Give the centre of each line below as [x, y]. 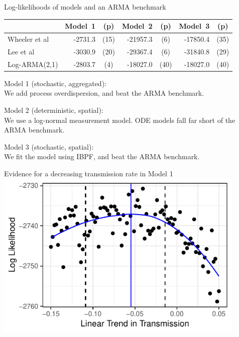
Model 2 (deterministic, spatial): [54, 110]
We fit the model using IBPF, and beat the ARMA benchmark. [102, 156]
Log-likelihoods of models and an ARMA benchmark [85, 7]
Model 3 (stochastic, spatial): [49, 146]
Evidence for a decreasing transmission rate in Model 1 [89, 173]
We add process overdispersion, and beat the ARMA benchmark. [104, 93]
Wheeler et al [28, 39]
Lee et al [21, 51]
